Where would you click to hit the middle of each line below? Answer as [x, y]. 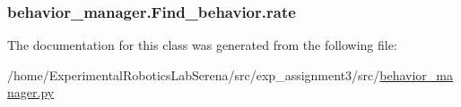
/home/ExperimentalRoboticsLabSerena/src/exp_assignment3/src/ [194, 74]
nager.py [31, 92]
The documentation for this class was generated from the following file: [202, 45]
